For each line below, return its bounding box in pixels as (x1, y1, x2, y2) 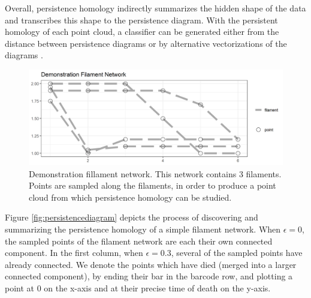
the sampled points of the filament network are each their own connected (5, 234, 273, 247)
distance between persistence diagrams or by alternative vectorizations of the (5, 37, 287, 49)
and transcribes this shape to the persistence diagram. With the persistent (5, 13, 278, 26)
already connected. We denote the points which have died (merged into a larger (5, 258, 297, 270)
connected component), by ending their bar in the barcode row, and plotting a (5, 270, 293, 282)
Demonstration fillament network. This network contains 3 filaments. (29, 167, 282, 180)
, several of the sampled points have (171, 246, 303, 259)
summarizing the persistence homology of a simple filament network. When (5, 222, 281, 235)
